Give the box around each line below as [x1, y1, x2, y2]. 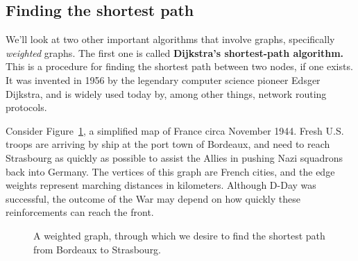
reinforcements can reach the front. [6, 205, 154, 219]
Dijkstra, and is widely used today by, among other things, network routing [6, 86, 327, 101]
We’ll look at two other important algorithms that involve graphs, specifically [6, 32, 335, 47]
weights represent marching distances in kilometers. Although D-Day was [6, 178, 316, 192]
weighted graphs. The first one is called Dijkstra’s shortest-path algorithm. [6, 45, 344, 60]
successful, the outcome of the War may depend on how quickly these [6, 191, 300, 205]
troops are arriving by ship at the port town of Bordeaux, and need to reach [6, 137, 330, 151]
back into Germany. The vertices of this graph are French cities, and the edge [6, 164, 335, 178]
